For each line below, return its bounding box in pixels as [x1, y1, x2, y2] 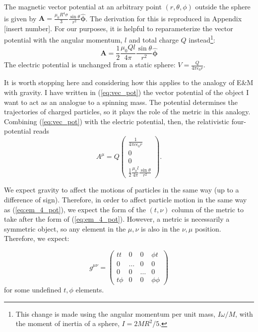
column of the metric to [171, 204, 244, 214]
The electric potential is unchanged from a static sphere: [4, 59, 176, 70]
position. [194, 223, 221, 234]
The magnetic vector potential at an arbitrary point [4, 1, 162, 11]
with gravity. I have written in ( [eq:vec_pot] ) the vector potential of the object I [4, 87, 249, 97]
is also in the [141, 223, 180, 234]
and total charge [129, 34, 179, 45]
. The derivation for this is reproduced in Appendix [85, 13, 242, 23]
